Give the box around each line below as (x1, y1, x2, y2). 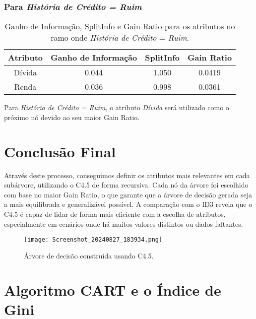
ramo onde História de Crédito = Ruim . (51, 32, 189, 44)
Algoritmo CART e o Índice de (4, 279, 221, 300)
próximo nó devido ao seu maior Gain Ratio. (4, 112, 140, 122)
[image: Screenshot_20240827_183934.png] (24, 236, 163, 244)
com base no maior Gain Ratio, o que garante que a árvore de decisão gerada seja (4, 189, 252, 199)
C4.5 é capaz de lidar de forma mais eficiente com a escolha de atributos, (4, 208, 226, 219)
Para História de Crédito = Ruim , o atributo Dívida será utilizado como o (4, 102, 229, 113)
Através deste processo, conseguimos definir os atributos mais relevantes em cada (4, 170, 250, 180)
